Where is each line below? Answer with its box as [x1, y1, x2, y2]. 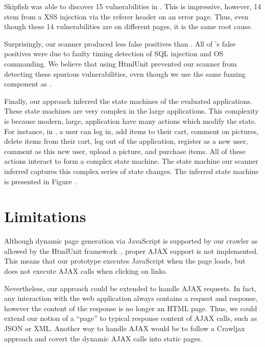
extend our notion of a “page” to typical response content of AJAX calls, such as [4, 313, 257, 323]
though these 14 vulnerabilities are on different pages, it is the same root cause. [4, 21, 253, 32]
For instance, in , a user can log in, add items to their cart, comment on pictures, [4, 125, 259, 136]
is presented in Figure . [4, 176, 78, 186]
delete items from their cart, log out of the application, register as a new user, [4, 136, 248, 146]
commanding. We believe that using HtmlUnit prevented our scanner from [4, 58, 237, 69]
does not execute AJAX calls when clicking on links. [4, 266, 168, 276]
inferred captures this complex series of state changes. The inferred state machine [4, 165, 259, 176]
